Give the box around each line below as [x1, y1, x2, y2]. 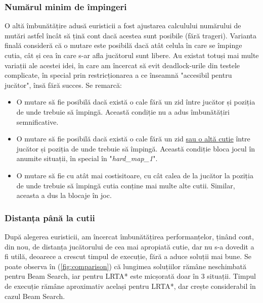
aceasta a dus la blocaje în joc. [16, 190, 112, 200]
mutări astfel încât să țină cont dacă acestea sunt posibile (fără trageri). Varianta [5, 30, 256, 40]
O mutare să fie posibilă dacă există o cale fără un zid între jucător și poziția [16, 96, 255, 107]
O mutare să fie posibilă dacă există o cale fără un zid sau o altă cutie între [16, 133, 250, 144]
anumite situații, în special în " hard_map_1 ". [16, 153, 158, 164]
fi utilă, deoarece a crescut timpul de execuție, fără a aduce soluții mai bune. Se [5, 251, 251, 262]
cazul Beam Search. [5, 290, 65, 301]
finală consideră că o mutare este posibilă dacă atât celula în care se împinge [5, 40, 242, 50]
